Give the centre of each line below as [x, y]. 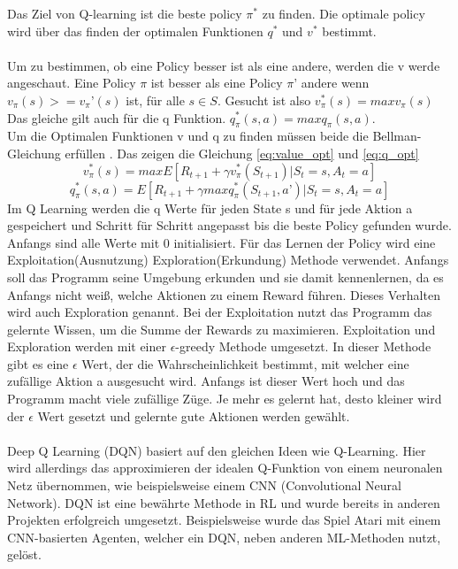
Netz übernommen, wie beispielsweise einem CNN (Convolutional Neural [204, 485]
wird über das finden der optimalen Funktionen [135, 31]
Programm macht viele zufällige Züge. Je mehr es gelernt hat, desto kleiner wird [225, 399]
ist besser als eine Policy [217, 83]
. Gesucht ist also [264, 100]
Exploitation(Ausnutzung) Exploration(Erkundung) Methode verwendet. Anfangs [228, 260]
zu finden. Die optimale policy [343, 13]
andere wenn [335, 83]
